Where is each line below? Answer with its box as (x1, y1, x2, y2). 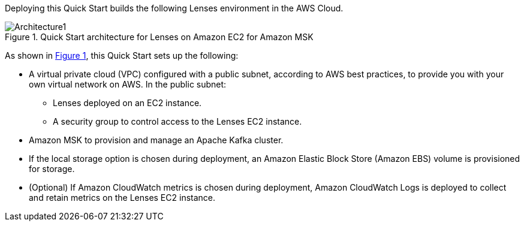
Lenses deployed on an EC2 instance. (53, 98, 202, 108)
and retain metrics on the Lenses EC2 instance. (29, 192, 216, 203)
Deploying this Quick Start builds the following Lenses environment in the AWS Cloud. (5, 3, 344, 13)
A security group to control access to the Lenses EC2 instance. (53, 116, 302, 126)
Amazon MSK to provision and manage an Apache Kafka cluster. (29, 135, 284, 145)
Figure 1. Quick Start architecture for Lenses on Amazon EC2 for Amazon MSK (5, 32, 314, 42)
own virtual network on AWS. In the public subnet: (29, 79, 227, 89)
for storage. (29, 164, 75, 174)
